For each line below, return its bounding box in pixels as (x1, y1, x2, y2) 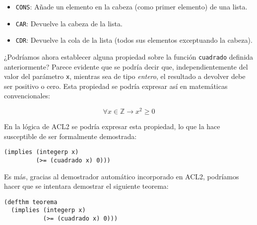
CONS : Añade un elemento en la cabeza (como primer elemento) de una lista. (15, 1, 248, 11)
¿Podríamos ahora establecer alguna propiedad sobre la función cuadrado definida (4, 51, 254, 62)
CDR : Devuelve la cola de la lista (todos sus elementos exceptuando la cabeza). (15, 35, 253, 45)
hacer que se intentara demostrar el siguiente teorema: (4, 181, 169, 191)
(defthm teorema (4, 198, 58, 206)
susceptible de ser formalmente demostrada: (4, 131, 137, 141)
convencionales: (4, 90, 51, 101)
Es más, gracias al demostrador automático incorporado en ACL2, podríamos (4, 171, 239, 181)
